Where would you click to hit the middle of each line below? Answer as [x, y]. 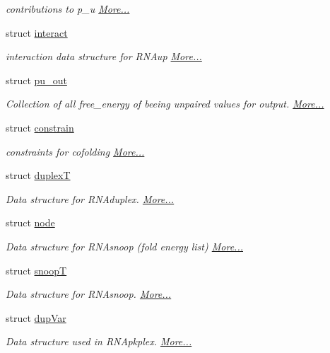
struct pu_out [36, 80]
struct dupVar [36, 317]
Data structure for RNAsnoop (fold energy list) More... [124, 246]
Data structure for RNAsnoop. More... [89, 294]
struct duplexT [38, 175]
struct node [30, 222]
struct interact [37, 32]
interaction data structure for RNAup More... [104, 56]
